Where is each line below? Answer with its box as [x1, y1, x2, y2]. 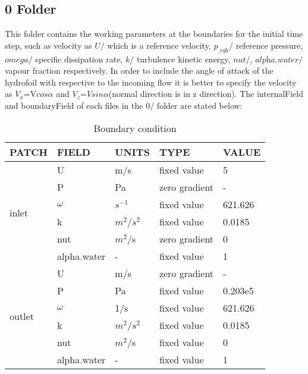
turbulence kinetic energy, [136, 52, 231, 65]
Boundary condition [93, 121, 177, 135]
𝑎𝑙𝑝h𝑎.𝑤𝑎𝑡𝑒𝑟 [255, 55, 299, 64]
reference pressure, [235, 39, 303, 51]
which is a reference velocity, [107, 39, 211, 51]
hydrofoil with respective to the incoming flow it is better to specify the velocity [5, 76, 297, 88]
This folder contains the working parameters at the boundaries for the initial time [5, 27, 303, 40]
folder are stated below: [156, 99, 243, 111]
